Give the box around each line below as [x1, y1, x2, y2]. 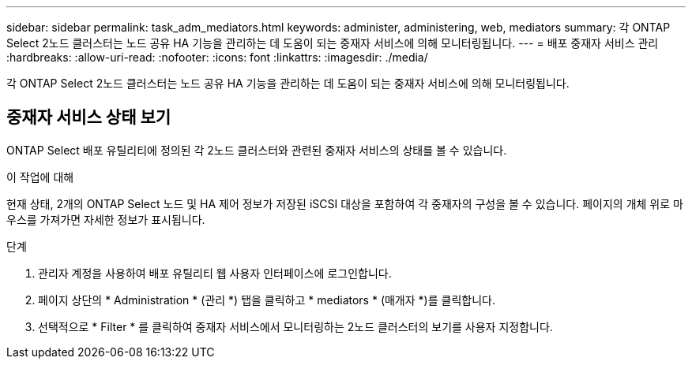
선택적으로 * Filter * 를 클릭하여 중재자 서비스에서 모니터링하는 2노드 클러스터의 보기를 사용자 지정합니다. [38, 319, 553, 333]
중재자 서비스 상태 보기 [6, 107, 171, 128]
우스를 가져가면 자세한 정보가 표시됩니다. [6, 212, 205, 226]
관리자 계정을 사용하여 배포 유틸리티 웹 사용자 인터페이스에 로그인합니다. [38, 266, 392, 280]
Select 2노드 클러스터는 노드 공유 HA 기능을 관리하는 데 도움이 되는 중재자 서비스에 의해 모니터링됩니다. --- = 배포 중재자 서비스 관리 [6, 36, 659, 50]
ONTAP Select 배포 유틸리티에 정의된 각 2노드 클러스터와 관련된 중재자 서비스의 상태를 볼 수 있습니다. [6, 143, 507, 157]
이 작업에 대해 [6, 169, 74, 184]
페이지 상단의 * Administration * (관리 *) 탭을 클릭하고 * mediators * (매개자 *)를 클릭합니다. [38, 292, 495, 307]
